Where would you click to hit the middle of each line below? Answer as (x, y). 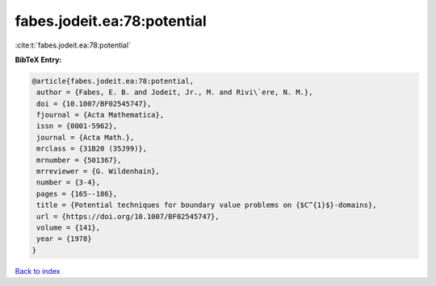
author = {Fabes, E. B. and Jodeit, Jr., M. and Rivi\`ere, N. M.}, (175, 92)
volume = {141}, (69, 228)
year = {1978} (64, 239)
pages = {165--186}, (77, 194)
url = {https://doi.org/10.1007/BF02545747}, (128, 216)
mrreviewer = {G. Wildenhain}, (99, 172)
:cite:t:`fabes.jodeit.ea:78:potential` (73, 45)
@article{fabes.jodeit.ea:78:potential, (113, 81)
